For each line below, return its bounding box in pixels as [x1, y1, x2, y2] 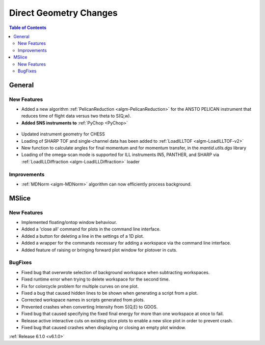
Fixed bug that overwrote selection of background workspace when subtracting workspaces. [21, 269, 210, 275]
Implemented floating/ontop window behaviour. [21, 220, 117, 225]
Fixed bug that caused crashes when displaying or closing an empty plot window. [21, 324, 186, 330]
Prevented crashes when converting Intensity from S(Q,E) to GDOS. [21, 304, 158, 310]
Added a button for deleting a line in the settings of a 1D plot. [21, 233, 144, 239]
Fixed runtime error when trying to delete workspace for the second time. [21, 276, 170, 282]
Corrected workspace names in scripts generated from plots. [21, 297, 145, 303]
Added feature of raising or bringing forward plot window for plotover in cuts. [21, 247, 178, 253]
